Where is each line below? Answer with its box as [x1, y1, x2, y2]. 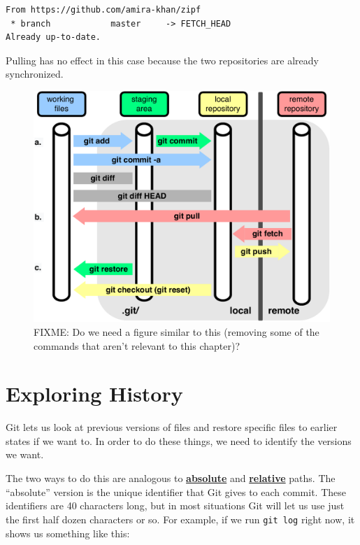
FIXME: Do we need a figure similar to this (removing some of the [34, 324, 319, 339]
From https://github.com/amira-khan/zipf [6, 5, 201, 15]
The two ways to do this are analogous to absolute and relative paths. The [6, 471, 336, 486]
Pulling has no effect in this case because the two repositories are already [6, 52, 319, 67]
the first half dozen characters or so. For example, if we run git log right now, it [6, 511, 355, 526]
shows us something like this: [6, 525, 130, 540]
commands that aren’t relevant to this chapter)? [34, 338, 240, 353]
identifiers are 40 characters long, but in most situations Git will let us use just [6, 498, 345, 513]
